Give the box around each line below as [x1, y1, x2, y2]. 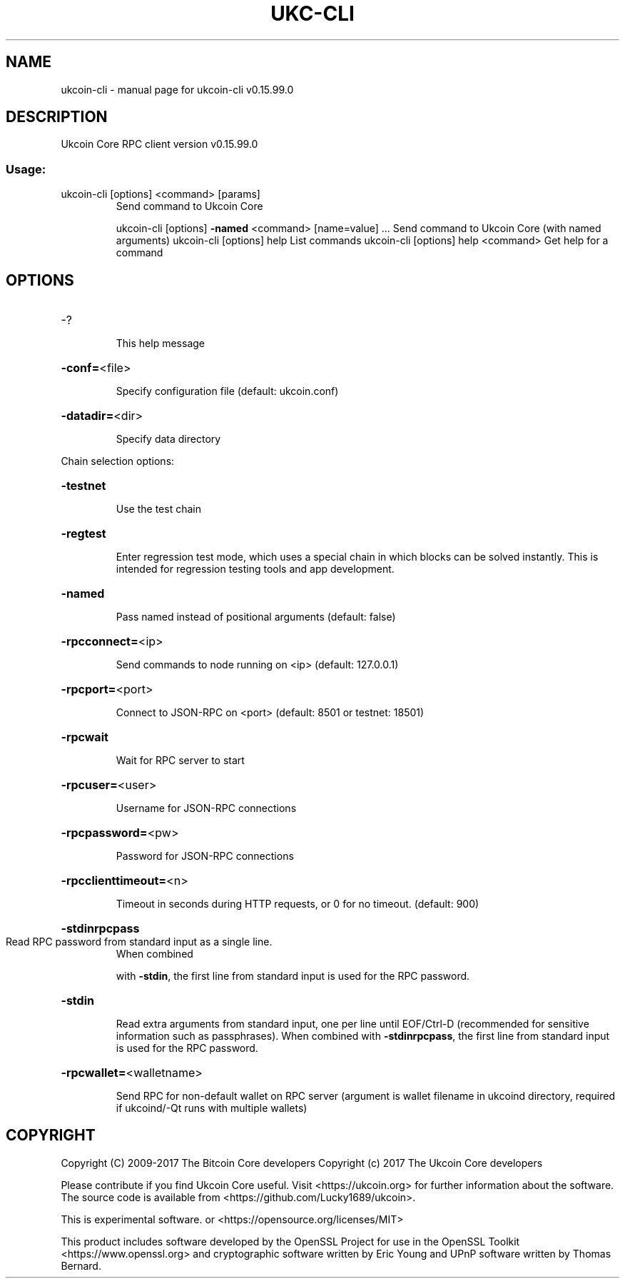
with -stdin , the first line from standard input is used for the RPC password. [116, 970, 470, 983]
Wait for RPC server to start [116, 754, 245, 767]
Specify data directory [116, 433, 221, 446]
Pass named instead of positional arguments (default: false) [116, 611, 396, 623]
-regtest [61, 526, 106, 541]
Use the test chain [116, 503, 201, 516]
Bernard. [61, 1259, 101, 1272]
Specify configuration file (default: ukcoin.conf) [116, 385, 339, 398]
